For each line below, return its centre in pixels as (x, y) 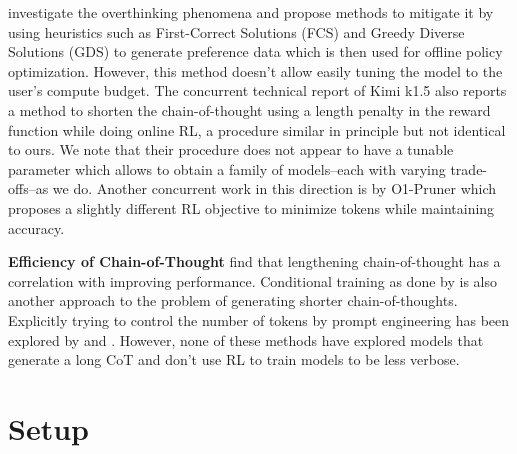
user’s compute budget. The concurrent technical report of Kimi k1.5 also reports (257, 90)
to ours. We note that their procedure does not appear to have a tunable (231, 149)
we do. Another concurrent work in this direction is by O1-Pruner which (274, 188)
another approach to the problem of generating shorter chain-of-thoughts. (233, 300)
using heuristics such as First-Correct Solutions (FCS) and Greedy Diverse (236, 31)
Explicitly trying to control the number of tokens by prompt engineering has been (259, 319)
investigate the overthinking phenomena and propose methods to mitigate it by (251, 12)
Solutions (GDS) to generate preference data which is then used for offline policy (255, 51)
